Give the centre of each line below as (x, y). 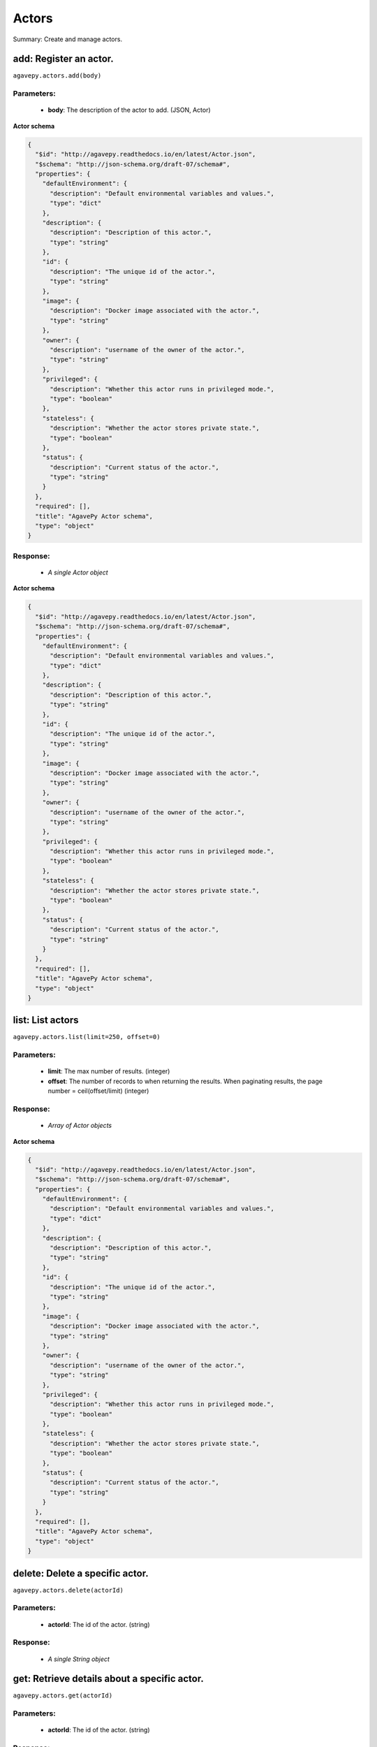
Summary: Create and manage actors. (67, 39)
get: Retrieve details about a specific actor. (108, 1679)
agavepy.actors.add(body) (57, 76)
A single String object (79, 1659)
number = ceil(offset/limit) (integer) (98, 1091)
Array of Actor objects (80, 1126)
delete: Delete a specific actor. (81, 1573)
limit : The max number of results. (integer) (109, 1071)
